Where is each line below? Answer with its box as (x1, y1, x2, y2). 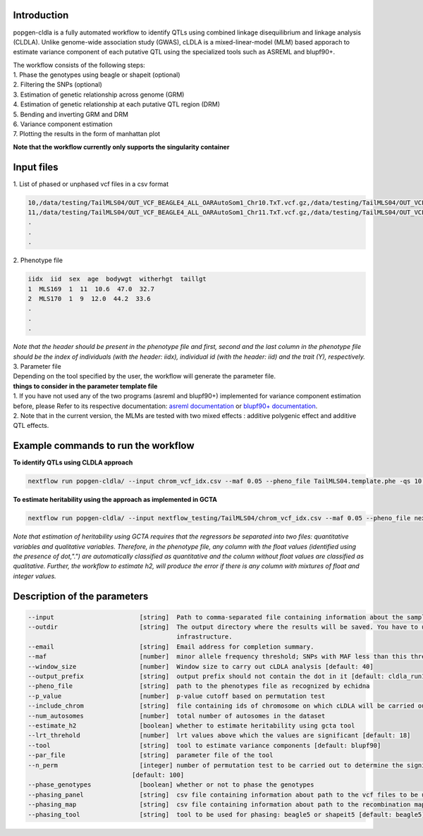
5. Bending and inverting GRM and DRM (13, 110, 128, 118)
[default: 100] (131, 770, 185, 779)
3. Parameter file (13, 362, 61, 370)
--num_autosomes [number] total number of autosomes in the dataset (27, 712, 326, 720)
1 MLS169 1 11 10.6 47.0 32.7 (27, 285, 155, 293)
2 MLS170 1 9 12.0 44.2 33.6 (27, 295, 151, 303)
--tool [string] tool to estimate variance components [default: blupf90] (27, 741, 381, 749)
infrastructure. (176, 633, 233, 641)
